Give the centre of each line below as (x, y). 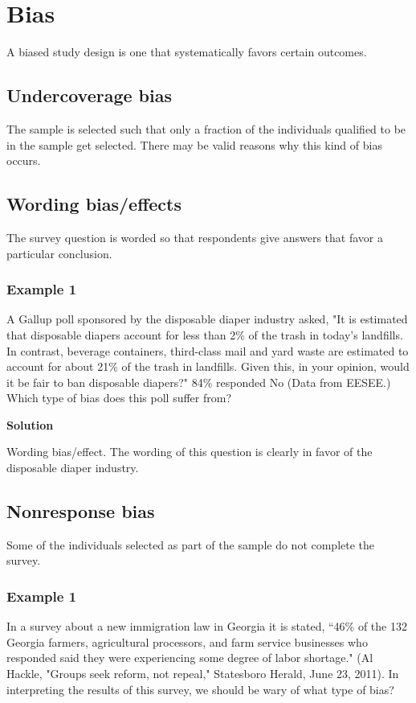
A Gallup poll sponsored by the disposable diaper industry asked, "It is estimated (207, 319)
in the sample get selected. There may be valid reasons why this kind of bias (194, 144)
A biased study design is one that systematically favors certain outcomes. (187, 52)
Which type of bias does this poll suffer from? (119, 398)
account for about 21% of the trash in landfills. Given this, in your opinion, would (208, 366)
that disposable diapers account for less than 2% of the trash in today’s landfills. (205, 334)
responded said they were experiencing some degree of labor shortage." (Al (190, 658)
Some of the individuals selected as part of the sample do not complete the (191, 544)
